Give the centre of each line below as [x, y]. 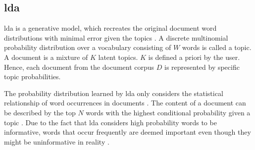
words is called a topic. [217, 47]
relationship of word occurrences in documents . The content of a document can [125, 103]
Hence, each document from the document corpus [79, 67]
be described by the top [40, 112]
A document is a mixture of [46, 57]
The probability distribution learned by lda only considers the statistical [114, 93]
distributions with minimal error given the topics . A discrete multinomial [116, 37]
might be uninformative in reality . [57, 141]
